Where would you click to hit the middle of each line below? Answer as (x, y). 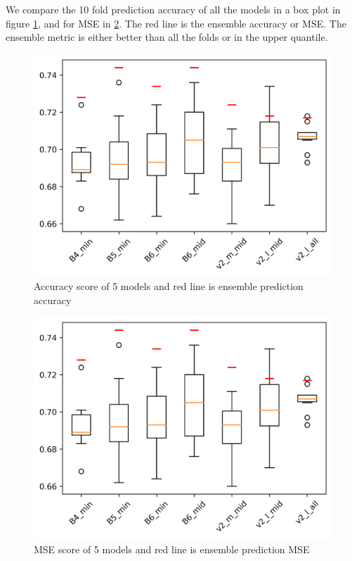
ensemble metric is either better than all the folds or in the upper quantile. (167, 37)
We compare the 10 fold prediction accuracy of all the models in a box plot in (173, 9)
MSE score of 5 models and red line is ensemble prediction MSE (172, 549)
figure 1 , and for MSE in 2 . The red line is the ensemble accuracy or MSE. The (176, 23)
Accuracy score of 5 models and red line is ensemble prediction (169, 286)
